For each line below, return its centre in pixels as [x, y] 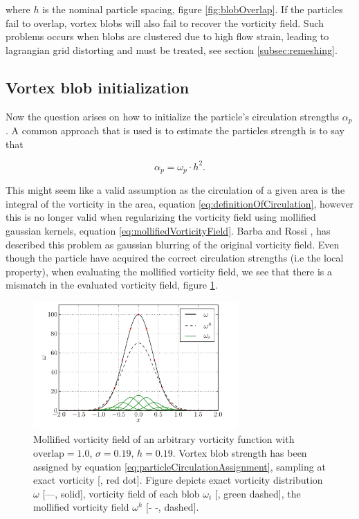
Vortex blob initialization [98, 87]
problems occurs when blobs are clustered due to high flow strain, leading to [167, 36]
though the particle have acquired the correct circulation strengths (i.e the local [175, 258]
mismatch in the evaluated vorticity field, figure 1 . [112, 285]
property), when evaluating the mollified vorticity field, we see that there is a [169, 271]
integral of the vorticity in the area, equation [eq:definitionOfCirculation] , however [180, 203]
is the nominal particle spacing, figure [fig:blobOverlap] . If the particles [193, 9]
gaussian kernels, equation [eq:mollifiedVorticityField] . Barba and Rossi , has [168, 230]
